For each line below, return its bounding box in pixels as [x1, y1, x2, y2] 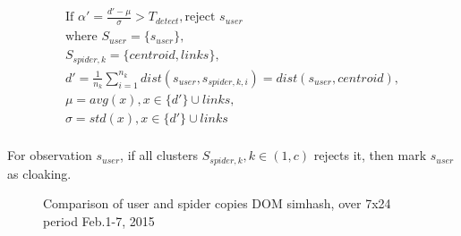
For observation [7, 146, 92, 164]
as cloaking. [7, 164, 72, 182]
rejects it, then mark [313, 146, 427, 164]
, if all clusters [120, 146, 199, 164]
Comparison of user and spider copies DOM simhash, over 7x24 [43, 194, 391, 213]
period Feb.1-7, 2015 [43, 211, 155, 230]
